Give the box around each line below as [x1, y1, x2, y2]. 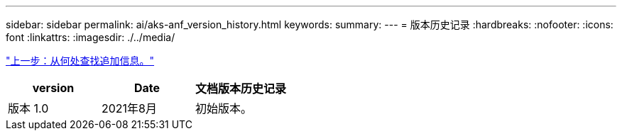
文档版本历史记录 [195, 81, 287, 96]
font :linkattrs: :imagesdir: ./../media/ [6, 31, 175, 43]
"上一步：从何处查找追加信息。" [6, 55, 155, 67]
